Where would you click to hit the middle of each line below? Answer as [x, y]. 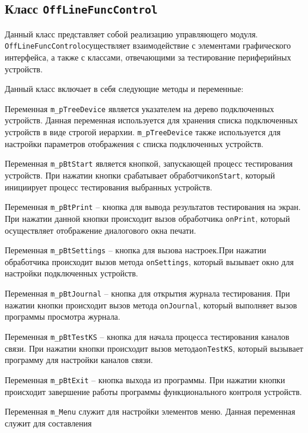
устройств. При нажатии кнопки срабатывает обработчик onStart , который [140, 175]
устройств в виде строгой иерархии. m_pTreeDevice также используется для [143, 132]
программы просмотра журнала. [63, 316]
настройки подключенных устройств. [72, 273]
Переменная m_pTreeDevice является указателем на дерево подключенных [139, 108]
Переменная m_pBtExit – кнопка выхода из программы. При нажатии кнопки [145, 379]
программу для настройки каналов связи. [79, 360]
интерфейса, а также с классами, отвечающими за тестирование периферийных [148, 57]
